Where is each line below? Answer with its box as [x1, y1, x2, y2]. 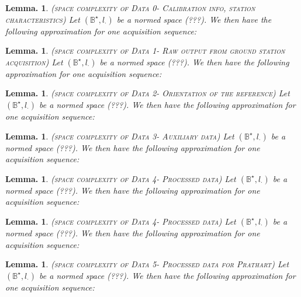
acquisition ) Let [5, 55, 63, 68]
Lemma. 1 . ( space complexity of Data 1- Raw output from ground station [5, 44, 285, 57]
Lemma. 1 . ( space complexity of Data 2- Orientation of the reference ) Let [5, 87, 290, 99]
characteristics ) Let [5, 13, 80, 25]
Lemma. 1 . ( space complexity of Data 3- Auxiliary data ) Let [5, 130, 234, 142]
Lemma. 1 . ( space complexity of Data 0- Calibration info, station [5, 2, 255, 13]
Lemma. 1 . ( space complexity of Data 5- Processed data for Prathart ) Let [5, 258, 289, 270]
